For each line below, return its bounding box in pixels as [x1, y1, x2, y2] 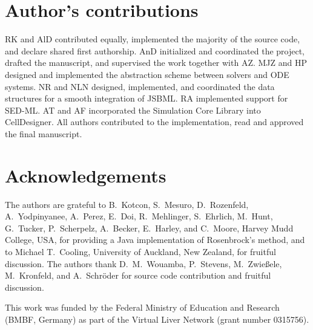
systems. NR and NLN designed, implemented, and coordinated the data [5, 80, 275, 92]
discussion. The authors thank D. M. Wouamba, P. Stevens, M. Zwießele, [5, 257, 282, 270]
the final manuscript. [5, 127, 82, 140]
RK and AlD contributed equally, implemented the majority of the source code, [5, 33, 300, 45]
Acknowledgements [5, 163, 166, 187]
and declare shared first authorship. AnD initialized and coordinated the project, [5, 44, 305, 57]
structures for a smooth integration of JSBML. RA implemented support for [5, 92, 288, 105]
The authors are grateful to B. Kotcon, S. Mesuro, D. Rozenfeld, [5, 198, 249, 210]
